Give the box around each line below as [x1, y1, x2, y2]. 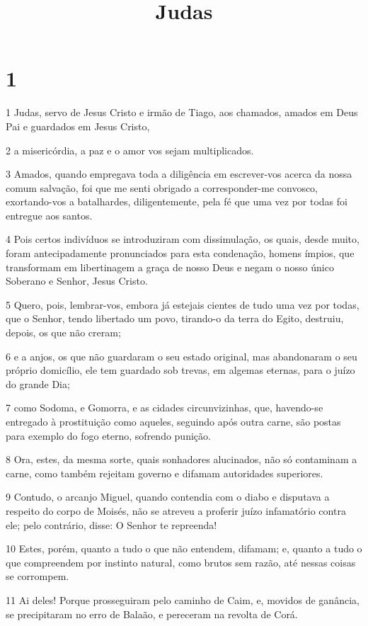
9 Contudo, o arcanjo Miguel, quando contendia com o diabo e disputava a [6, 489, 330, 504]
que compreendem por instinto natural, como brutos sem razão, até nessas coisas [6, 554, 356, 569]
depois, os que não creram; [6, 325, 121, 340]
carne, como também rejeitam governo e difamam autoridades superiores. [6, 465, 323, 480]
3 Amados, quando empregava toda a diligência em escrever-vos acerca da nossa [6, 166, 352, 181]
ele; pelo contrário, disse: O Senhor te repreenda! [6, 517, 217, 532]
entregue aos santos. [6, 207, 93, 222]
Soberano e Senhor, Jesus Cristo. [6, 273, 148, 288]
